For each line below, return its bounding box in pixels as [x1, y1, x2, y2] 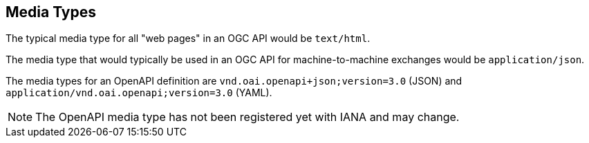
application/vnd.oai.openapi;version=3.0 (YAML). [6, 87, 272, 99]
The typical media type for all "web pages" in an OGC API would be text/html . [6, 32, 371, 45]
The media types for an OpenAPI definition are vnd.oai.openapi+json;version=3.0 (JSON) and [6, 75, 462, 87]
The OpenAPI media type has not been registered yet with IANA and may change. [35, 110, 460, 124]
